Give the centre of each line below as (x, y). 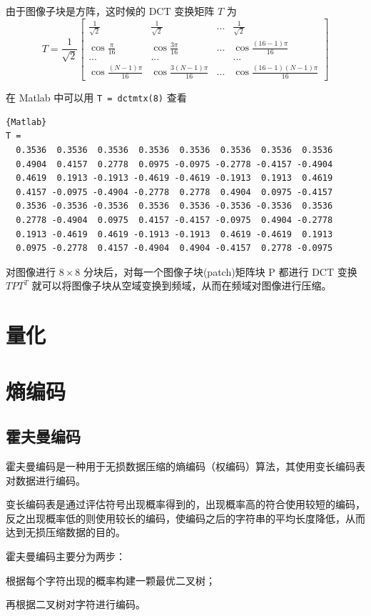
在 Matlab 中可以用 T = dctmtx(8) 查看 (96, 98)
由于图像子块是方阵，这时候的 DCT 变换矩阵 (110, 11)
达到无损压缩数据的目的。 (66, 532)
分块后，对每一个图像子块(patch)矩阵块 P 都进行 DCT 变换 (220, 271)
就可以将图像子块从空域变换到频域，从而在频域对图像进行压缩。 (182, 285)
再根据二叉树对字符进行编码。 (76, 604)
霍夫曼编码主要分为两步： (66, 556)
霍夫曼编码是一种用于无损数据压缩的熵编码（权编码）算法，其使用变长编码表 (185, 466)
